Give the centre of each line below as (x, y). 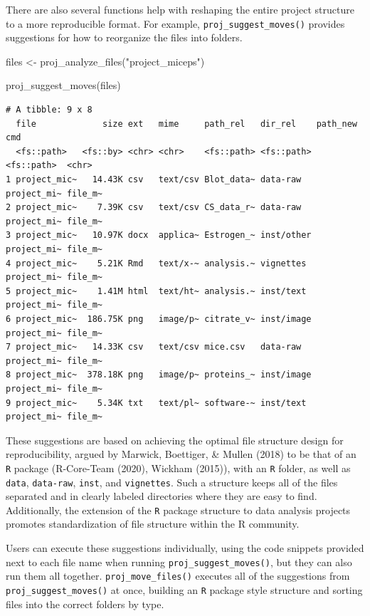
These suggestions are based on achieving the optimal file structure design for (175, 440)
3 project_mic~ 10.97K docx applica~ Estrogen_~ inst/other (159, 235)
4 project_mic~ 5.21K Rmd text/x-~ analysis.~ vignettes (156, 263)
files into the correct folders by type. (85, 604)
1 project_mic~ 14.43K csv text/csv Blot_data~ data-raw (154, 179)
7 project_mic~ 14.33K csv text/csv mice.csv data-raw (154, 347)
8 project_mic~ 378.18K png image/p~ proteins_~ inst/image (159, 375)
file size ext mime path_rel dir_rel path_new (186, 124)
